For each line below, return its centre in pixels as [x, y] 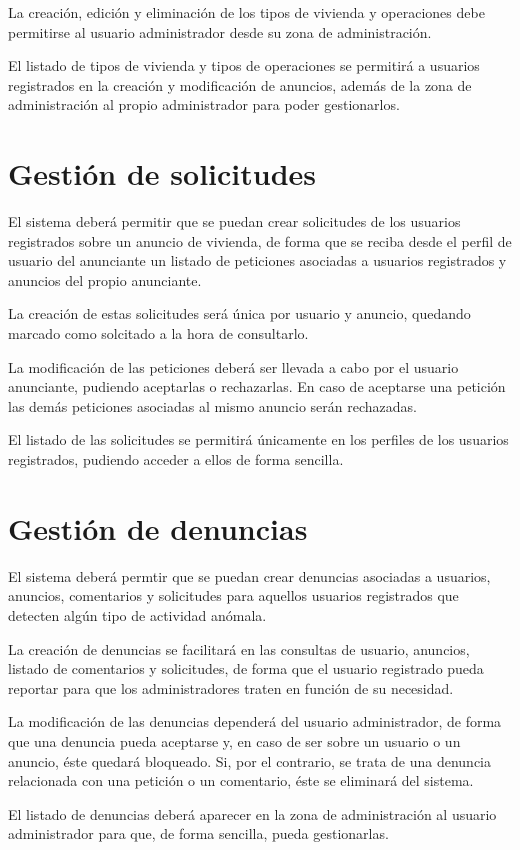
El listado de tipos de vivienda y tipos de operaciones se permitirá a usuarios [244, 65]
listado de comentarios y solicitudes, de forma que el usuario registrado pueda [246, 668]
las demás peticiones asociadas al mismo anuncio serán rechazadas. [212, 405]
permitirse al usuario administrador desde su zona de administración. [220, 31]
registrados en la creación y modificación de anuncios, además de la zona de [240, 84]
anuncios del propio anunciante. [105, 279]
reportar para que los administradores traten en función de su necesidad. [231, 687]
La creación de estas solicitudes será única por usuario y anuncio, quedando [239, 313]
